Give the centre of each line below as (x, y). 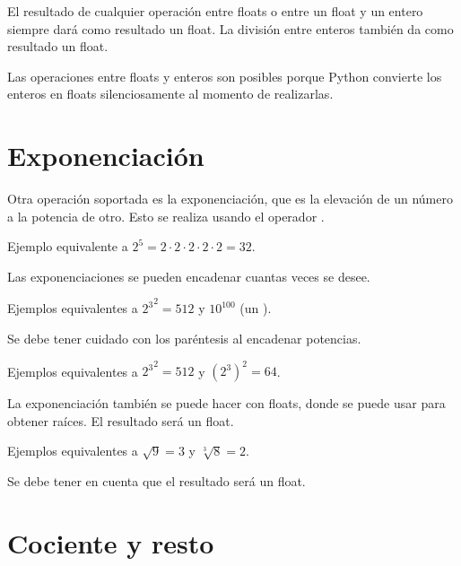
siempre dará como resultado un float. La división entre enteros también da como (230, 28)
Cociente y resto (111, 542)
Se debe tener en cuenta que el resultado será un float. (157, 480)
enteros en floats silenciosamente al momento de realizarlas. (170, 94)
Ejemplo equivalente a (68, 246)
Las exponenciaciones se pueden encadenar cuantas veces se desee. (189, 276)
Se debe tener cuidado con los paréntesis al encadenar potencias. (184, 339)
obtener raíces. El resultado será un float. (121, 420)
